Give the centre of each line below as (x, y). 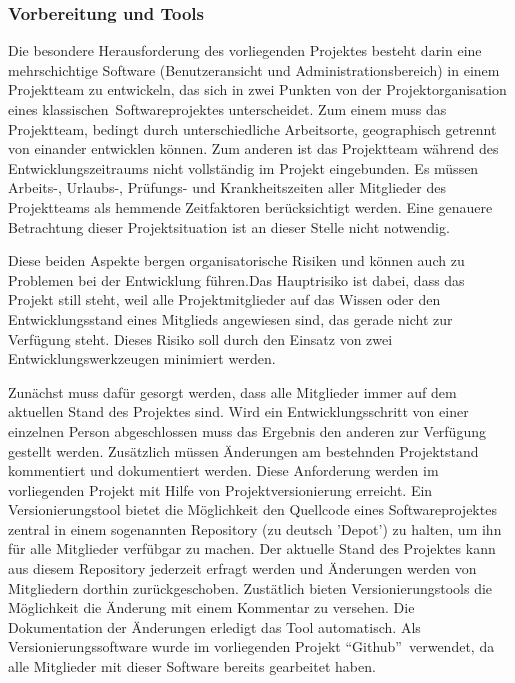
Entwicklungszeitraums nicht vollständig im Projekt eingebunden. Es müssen (243, 167)
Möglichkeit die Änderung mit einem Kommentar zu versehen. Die (211, 607)
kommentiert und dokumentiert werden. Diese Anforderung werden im (223, 470)
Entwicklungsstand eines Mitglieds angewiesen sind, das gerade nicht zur (230, 318)
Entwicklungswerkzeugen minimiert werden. (142, 358)
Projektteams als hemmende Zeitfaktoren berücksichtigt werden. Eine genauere (250, 206)
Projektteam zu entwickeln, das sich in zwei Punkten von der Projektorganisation (257, 89)
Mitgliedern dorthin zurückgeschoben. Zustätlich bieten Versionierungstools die (250, 587)
